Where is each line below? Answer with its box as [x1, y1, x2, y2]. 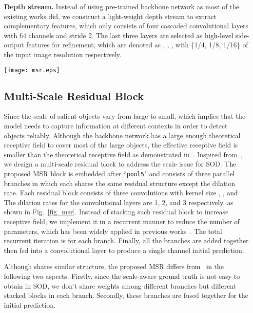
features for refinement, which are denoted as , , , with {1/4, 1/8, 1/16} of [26, 40, 248, 50]
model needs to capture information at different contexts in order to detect [4, 121, 228, 131]
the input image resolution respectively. [4, 49, 121, 59]
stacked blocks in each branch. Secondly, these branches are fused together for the [4, 290, 249, 300]
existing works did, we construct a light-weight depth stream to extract [4, 11, 216, 21]
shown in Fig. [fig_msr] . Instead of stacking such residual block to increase [4, 207, 229, 217]
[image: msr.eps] [4, 66, 60, 74]
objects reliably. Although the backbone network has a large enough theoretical [4, 130, 241, 140]
